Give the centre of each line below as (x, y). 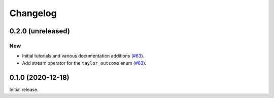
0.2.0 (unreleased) (40, 31)
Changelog (33, 13)
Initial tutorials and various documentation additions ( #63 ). (83, 56)
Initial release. (24, 89)
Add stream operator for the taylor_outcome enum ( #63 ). (84, 63)
